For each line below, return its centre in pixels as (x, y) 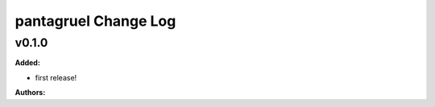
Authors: (30, 93)
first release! (56, 77)
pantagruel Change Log (95, 21)
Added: (27, 63)
